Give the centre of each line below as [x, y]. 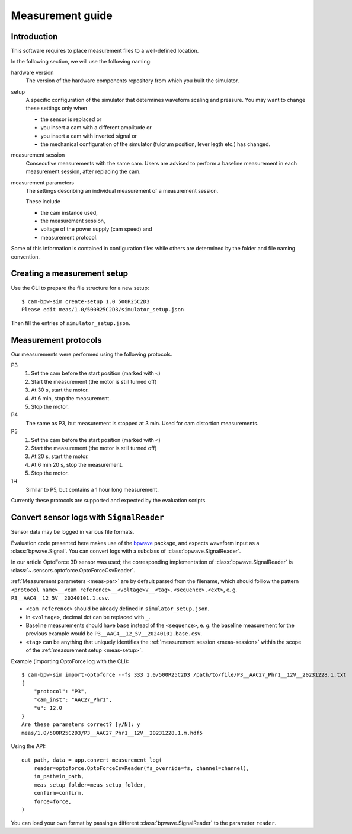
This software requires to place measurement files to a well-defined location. [105, 51]
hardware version [32, 72]
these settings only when [56, 108]
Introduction [34, 36]
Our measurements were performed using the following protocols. [92, 354]
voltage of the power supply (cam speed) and [96, 229]
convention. [25, 257]
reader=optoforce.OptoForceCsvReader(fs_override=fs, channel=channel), [142, 768]
